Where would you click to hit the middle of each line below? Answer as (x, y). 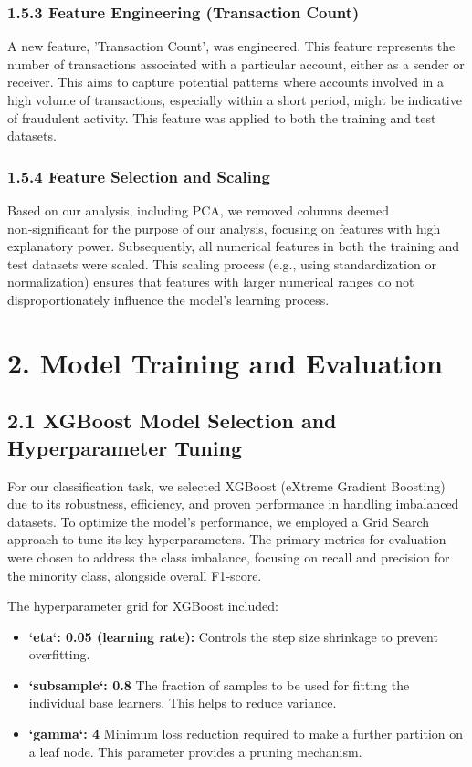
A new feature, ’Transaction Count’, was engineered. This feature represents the (231, 46)
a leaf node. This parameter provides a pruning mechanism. (195, 751)
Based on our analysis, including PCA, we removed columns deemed (199, 210)
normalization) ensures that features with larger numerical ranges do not (211, 282)
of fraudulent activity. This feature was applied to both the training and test (222, 117)
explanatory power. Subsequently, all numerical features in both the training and (234, 246)
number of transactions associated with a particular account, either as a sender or (236, 63)
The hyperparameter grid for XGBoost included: (143, 606)
